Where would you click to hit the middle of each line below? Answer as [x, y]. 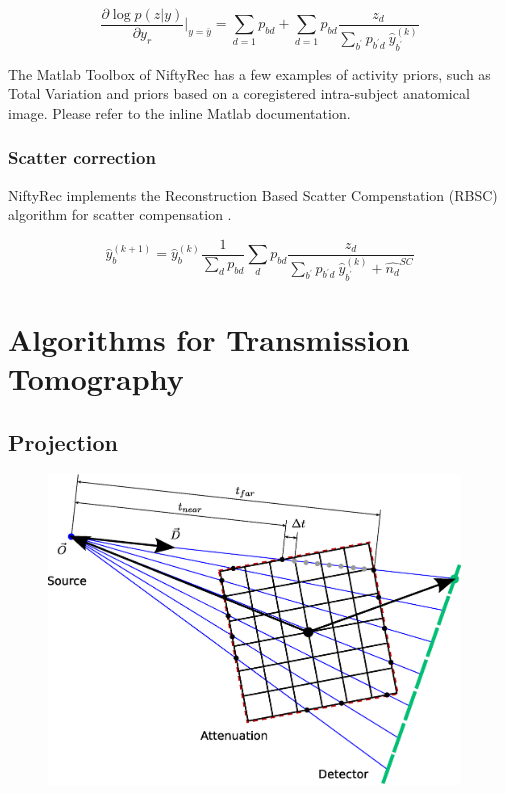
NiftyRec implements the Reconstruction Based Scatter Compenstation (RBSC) [253, 194]
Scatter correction [82, 157]
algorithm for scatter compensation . [120, 214]
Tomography [96, 377]
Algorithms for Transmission [209, 338]
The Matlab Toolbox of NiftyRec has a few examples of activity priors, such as [249, 73]
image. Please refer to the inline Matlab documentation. [179, 112]
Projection [63, 441]
